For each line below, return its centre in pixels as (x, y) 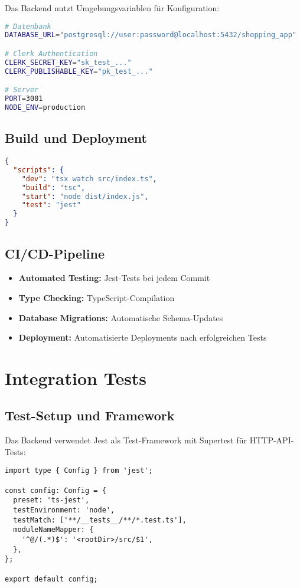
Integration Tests (76, 378)
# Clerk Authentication (51, 54)
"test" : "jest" (51, 205)
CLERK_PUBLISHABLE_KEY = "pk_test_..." (79, 71)
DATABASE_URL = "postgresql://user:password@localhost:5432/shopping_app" (151, 35)
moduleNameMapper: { (53, 530)
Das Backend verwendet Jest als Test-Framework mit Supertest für (126, 440)
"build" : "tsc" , (53, 187)
